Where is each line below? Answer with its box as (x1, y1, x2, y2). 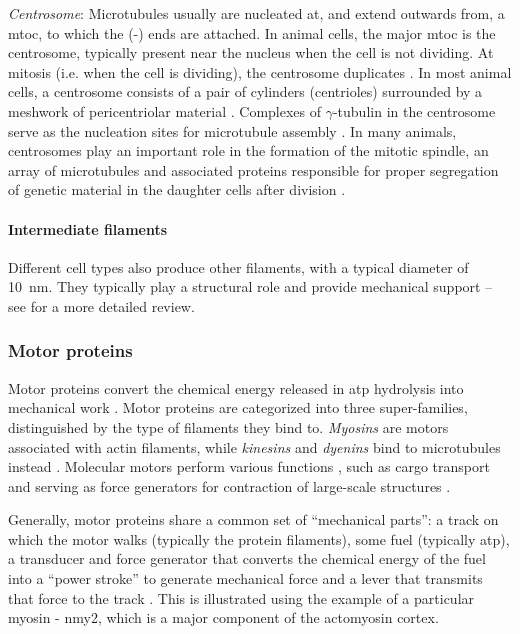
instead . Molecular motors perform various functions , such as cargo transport (8, 456, 490, 477)
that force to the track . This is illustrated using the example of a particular (8, 587, 475, 608)
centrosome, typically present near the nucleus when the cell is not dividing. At (8, 42, 494, 63)
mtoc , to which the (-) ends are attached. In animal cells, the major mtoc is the (8, 22, 496, 43)
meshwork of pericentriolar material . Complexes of (8, 100, 322, 121)
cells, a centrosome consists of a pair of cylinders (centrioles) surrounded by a (8, 81, 483, 102)
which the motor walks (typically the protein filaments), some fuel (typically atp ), (8, 528, 510, 549)
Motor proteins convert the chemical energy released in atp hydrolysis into (8, 377, 464, 398)
